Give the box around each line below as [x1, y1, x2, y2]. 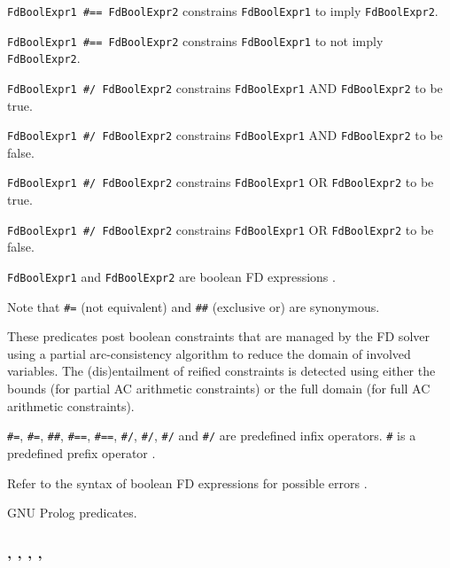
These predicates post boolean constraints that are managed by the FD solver [7, 327, 430, 346]
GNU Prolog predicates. [7, 503, 137, 522]
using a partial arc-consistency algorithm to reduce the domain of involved [7, 344, 411, 362]
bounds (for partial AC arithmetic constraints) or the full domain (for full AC [7, 379, 431, 398]
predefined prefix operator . [7, 443, 156, 462]
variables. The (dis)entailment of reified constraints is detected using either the [7, 362, 436, 380]
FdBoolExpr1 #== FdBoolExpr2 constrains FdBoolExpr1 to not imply [7, 31, 384, 50]
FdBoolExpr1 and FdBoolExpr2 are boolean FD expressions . [7, 267, 336, 285]
